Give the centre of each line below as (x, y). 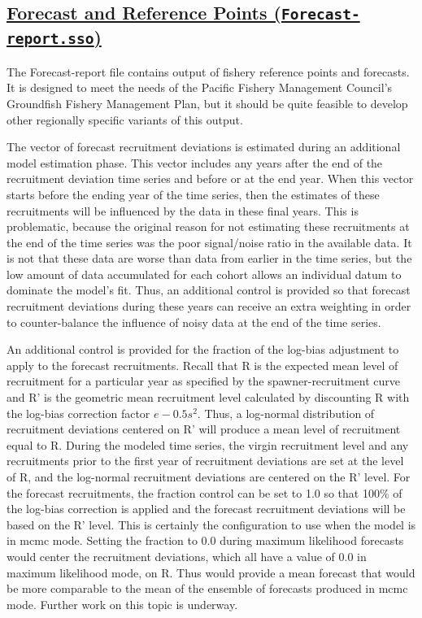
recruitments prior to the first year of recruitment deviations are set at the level (205, 461)
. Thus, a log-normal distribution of (286, 413)
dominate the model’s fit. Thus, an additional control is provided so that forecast (209, 290)
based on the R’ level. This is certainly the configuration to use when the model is (211, 524)
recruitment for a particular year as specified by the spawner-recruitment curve (203, 381)
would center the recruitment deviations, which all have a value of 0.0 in (187, 556)
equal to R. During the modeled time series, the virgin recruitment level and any (208, 444)
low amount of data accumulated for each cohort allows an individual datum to (204, 274)
